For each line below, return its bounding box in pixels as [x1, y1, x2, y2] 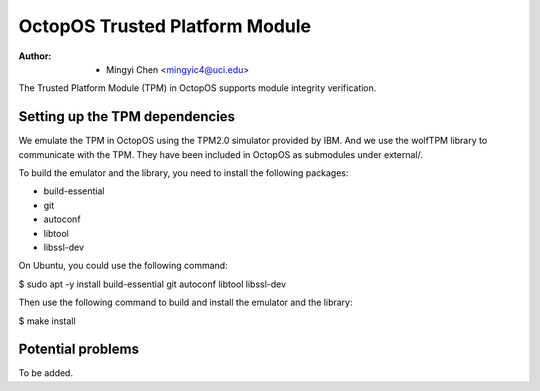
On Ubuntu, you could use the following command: [18, 260, 229, 272]
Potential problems [18, 341, 140, 358]
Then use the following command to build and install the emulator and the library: [18, 296, 353, 309]
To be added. [18, 367, 74, 379]
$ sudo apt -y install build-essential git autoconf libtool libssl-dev [18, 278, 287, 290]
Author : [18, 50, 52, 62]
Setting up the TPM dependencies [18, 108, 235, 125]
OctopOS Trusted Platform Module [18, 15, 312, 37]
